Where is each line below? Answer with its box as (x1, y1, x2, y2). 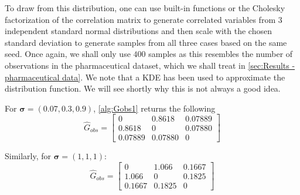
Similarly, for (5, 150, 52, 162)
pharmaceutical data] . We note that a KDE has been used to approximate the (5, 70, 285, 83)
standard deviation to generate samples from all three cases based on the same (5, 36, 287, 48)
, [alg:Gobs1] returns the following (93, 102, 216, 114)
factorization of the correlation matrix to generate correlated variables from (5, 13, 276, 25)
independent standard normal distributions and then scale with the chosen (5, 25, 272, 37)
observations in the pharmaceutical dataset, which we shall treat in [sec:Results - (5, 59, 295, 71)
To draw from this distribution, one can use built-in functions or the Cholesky (5, 2, 285, 14)
